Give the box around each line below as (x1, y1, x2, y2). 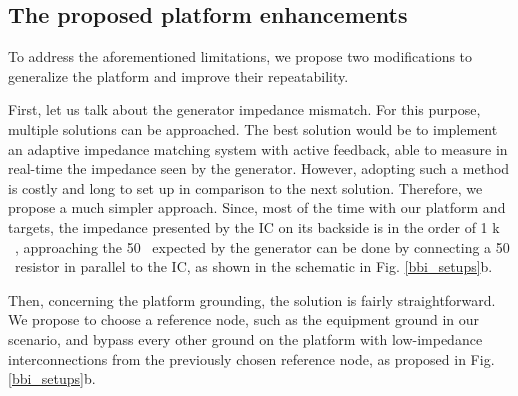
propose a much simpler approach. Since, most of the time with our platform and (8, 197, 506, 218)
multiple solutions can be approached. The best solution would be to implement (8, 118, 498, 139)
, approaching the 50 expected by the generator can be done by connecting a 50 (15, 236, 510, 257)
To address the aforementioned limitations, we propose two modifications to (8, 46, 473, 67)
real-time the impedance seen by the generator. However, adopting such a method (8, 158, 510, 179)
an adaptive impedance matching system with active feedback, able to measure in (8, 138, 508, 159)
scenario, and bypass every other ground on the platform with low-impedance (8, 328, 483, 349)
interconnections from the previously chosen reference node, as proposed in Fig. (8, 348, 495, 369)
